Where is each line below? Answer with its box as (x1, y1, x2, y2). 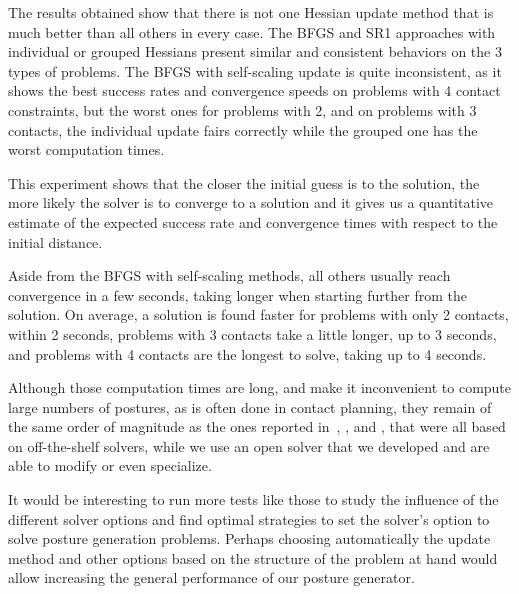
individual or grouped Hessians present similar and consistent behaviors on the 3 (8, 41, 502, 62)
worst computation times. (8, 139, 165, 160)
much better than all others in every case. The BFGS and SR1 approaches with (8, 21, 496, 42)
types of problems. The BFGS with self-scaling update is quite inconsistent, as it (8, 60, 502, 81)
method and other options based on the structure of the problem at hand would (8, 547, 498, 568)
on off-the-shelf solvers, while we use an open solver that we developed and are (8, 435, 490, 456)
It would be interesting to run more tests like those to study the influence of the (8, 489, 499, 510)
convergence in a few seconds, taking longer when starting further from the (8, 284, 467, 305)
